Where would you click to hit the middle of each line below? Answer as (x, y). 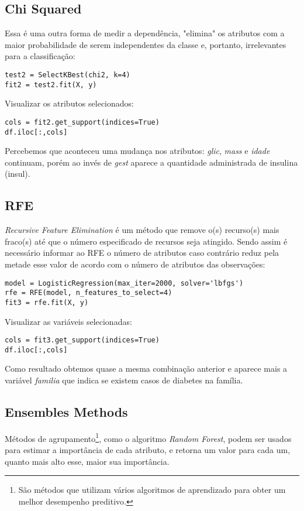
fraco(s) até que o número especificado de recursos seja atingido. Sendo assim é (146, 241)
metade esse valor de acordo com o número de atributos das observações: (135, 264)
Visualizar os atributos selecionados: (69, 103)
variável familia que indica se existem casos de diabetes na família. (124, 380)
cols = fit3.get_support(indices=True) (82, 340)
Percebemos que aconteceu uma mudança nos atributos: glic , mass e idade (137, 151)
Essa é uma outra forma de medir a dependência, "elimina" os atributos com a (145, 33)
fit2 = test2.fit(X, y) (51, 85)
